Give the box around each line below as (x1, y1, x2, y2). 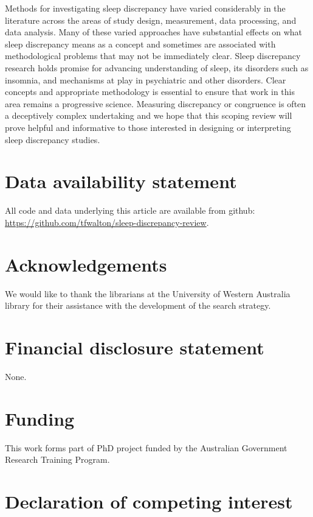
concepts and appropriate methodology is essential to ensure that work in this (5, 85, 295, 98)
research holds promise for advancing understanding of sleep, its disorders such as (5, 61, 309, 74)
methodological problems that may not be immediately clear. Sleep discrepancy (5, 49, 301, 62)
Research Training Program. (5, 453, 110, 466)
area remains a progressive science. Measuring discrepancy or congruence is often (5, 97, 306, 110)
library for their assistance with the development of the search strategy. (5, 299, 271, 312)
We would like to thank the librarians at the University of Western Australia (5, 287, 291, 300)
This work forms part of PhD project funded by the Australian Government (5, 441, 287, 454)
